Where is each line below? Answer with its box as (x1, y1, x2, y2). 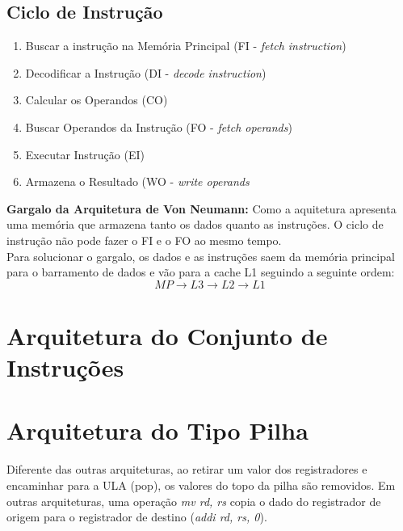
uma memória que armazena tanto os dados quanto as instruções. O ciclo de (6, 216, 384, 233)
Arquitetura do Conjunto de (6, 318, 328, 352)
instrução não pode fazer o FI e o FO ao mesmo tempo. (6, 231, 282, 248)
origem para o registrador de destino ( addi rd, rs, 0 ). (6, 508, 267, 525)
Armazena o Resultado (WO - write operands (25, 173, 250, 190)
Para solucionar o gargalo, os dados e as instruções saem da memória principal (6, 247, 395, 264)
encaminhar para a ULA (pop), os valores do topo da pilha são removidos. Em (6, 477, 396, 494)
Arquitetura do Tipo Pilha (6, 414, 309, 447)
